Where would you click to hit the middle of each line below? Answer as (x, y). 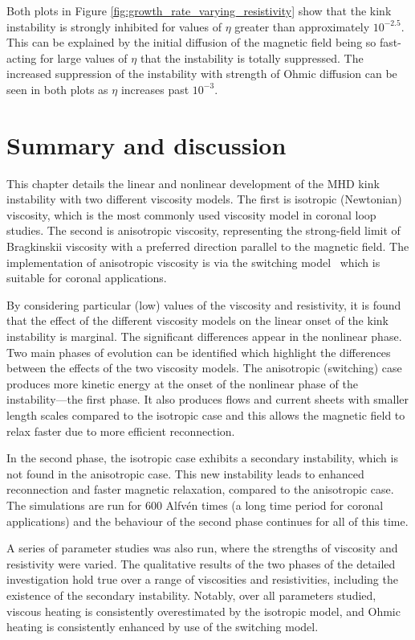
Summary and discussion (146, 144)
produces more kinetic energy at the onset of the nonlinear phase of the (182, 383)
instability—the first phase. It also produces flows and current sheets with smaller (207, 399)
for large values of (83, 57)
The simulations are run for (74, 505)
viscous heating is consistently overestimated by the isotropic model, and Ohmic (203, 611)
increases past (155, 89)
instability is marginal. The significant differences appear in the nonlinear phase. (204, 336)
